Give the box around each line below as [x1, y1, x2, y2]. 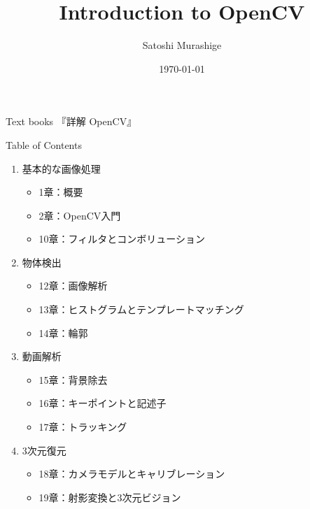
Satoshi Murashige [142, 38, 222, 52]
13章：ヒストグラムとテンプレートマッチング [38, 302, 244, 317]
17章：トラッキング [38, 420, 127, 434]
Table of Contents [6, 137, 82, 152]
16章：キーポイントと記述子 [38, 396, 167, 410]
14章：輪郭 [38, 325, 88, 340]
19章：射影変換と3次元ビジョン [38, 489, 181, 504]
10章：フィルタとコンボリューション [38, 231, 206, 246]
